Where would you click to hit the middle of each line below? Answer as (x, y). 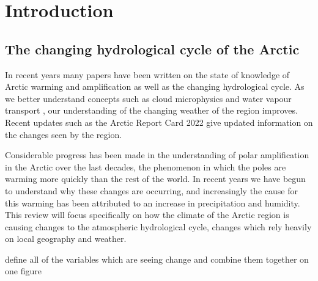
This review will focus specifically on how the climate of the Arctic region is (147, 215)
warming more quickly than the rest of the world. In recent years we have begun (155, 179)
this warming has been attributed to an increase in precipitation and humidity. (153, 203)
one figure (23, 271)
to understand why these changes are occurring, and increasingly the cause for (151, 190)
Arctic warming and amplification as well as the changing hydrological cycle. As (155, 86)
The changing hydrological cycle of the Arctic (152, 49)
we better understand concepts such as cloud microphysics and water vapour (148, 98)
